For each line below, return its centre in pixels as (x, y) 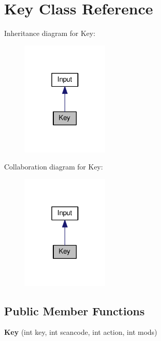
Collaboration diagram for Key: (54, 167)
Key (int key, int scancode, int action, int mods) (81, 332)
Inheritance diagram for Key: (50, 33)
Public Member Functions (74, 310)
